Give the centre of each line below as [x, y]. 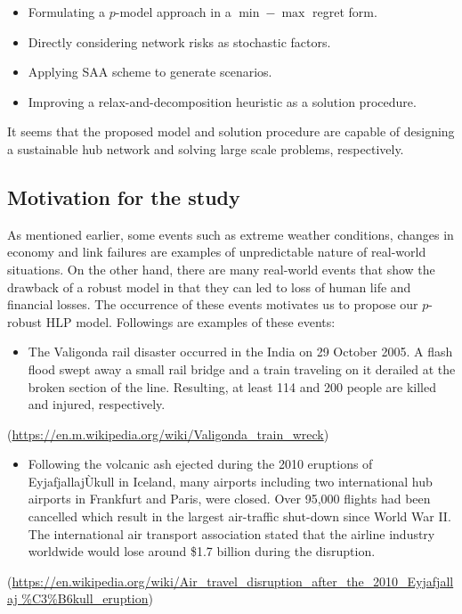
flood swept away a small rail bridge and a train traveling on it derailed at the [242, 368]
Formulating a [66, 12]
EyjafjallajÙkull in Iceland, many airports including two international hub [230, 481]
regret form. [345, 12]
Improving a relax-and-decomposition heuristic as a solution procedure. [222, 101]
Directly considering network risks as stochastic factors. [179, 41]
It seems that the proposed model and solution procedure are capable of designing [231, 131]
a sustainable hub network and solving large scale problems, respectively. [206, 148]
